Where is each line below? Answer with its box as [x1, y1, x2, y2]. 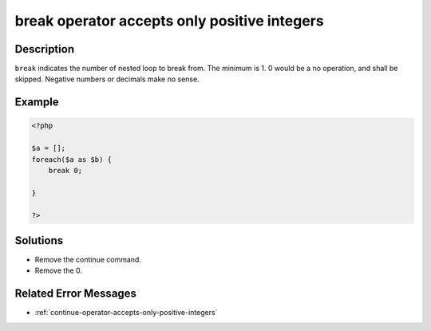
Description [14, 42, 75, 56]
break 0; [48, 166, 83, 175]
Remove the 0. [34, 266, 83, 275]
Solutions [14, 234, 64, 247]
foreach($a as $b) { [31, 155, 112, 164]
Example [14, 96, 59, 109]
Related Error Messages [14, 287, 137, 301]
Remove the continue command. [34, 255, 141, 265]
